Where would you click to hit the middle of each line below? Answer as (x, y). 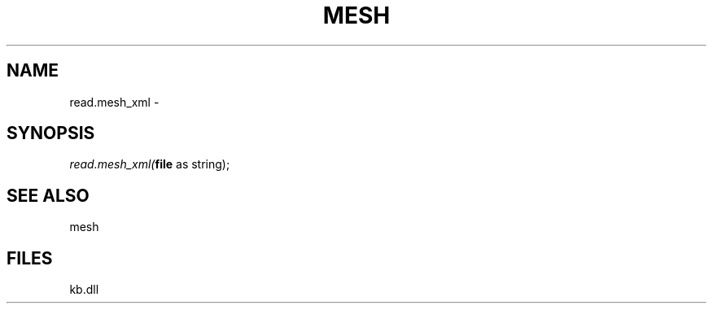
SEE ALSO (48, 195)
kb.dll (84, 290)
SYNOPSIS (51, 133)
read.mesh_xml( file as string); (150, 164)
